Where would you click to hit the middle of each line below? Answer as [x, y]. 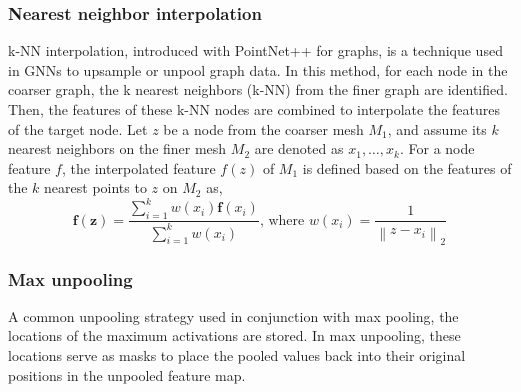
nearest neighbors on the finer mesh [117, 148]
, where [282, 220]
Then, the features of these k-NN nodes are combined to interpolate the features [254, 109]
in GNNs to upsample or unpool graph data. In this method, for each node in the [258, 69]
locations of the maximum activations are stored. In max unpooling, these [234, 335]
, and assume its [437, 128]
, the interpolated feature [138, 167]
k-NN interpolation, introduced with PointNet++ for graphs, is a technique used [255, 50]
